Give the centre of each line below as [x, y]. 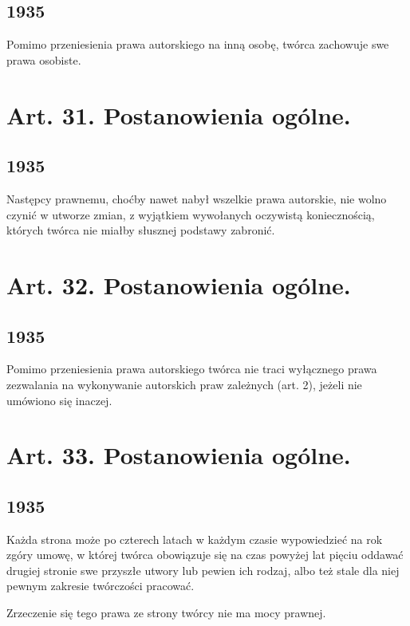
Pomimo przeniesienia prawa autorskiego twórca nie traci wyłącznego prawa [192, 369]
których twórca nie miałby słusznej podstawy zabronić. [141, 230]
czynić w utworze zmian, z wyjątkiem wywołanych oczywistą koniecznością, [191, 214]
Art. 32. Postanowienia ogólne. [179, 284]
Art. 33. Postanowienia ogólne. [179, 455]
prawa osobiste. [44, 59]
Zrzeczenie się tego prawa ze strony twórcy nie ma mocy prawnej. [166, 613]
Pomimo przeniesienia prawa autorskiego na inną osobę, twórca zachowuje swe [198, 44]
